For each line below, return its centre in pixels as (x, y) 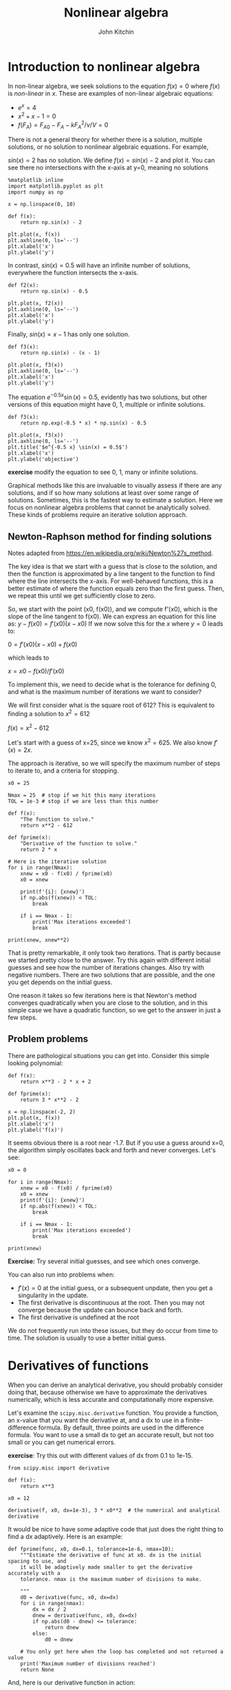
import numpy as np (36, 192)
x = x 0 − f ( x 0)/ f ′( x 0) (36, 671)
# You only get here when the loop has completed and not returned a (122, 1651)
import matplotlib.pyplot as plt (56, 186)
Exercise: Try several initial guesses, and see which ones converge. (104, 1261)
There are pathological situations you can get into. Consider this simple (109, 1055)
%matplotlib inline (36, 181)
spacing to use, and (37, 1561)
